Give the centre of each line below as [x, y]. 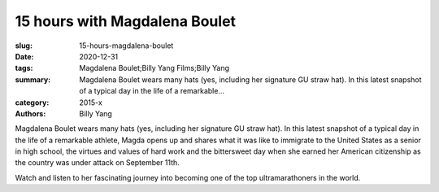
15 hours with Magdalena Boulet [125, 21]
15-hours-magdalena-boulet [126, 46]
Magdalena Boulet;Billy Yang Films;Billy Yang [154, 68]
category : [32, 103]
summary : [33, 79]
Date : [24, 56]
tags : [24, 68]
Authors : [30, 113]
